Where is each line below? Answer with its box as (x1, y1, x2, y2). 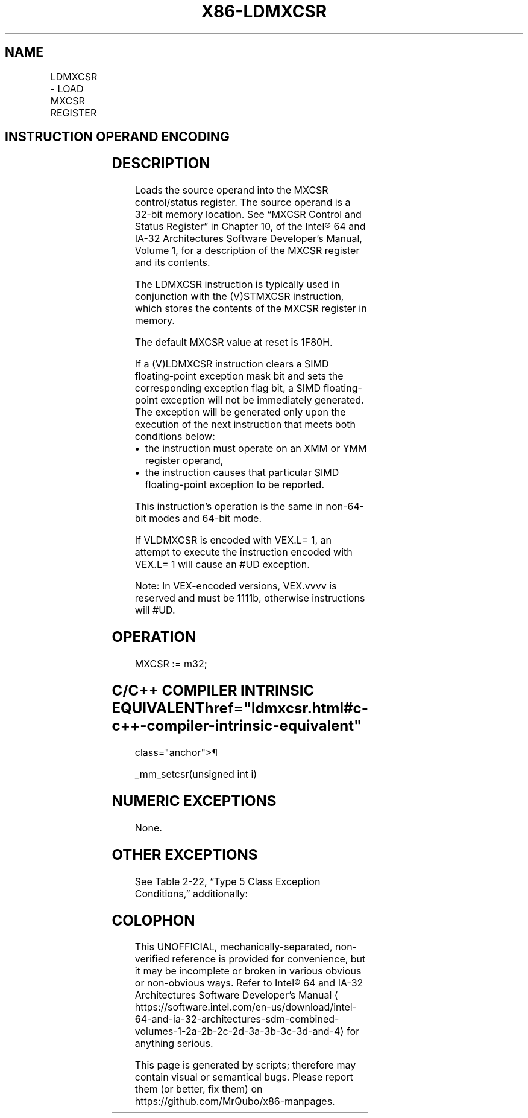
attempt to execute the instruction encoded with (134, 546, 353, 559)
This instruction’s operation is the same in (134, 500, 324, 513)
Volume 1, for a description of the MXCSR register (134, 244, 360, 257)
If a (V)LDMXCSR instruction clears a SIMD (134, 358, 329, 370)
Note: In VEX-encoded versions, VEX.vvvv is (134, 580, 337, 592)
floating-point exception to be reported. (145, 478, 324, 491)
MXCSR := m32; (134, 658, 207, 670)
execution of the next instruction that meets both (134, 418, 356, 431)
